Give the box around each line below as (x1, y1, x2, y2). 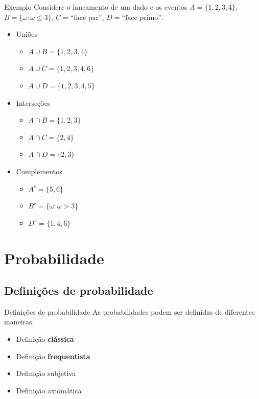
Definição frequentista (16, 350, 90, 361)
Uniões (16, 29, 38, 39)
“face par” (70, 14, 102, 21)
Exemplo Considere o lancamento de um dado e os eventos (4, 2, 187, 12)
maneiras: (4, 316, 34, 327)
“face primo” (122, 14, 161, 21)
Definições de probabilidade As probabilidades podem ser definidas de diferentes (4, 306, 255, 317)
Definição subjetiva (16, 368, 76, 379)
